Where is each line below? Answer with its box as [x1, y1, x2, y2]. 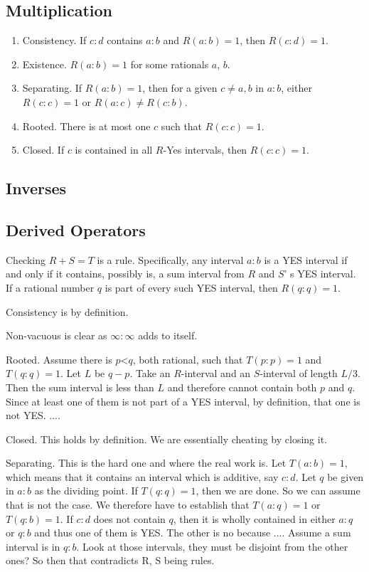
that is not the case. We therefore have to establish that [6, 497, 250, 512]
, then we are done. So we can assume [196, 483, 360, 498]
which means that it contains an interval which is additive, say [6, 469, 279, 484]
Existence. [22, 56, 67, 71]
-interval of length [260, 366, 338, 381]
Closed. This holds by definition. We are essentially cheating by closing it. [6, 431, 328, 446]
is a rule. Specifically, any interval [97, 252, 244, 267]
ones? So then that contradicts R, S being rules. [6, 553, 215, 568]
